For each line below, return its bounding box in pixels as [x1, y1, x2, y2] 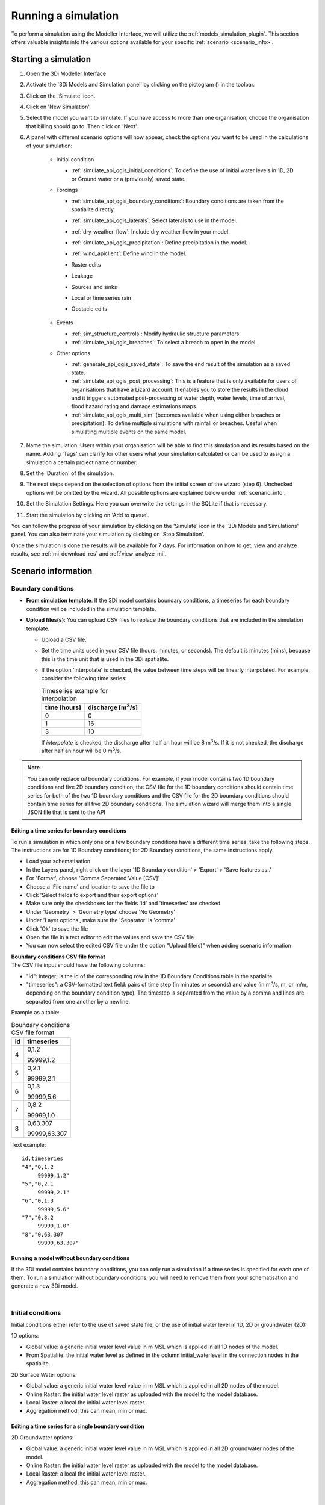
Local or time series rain [71, 294, 132, 302]
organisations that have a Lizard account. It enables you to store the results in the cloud [71, 386, 289, 393]
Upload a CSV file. [41, 636, 87, 643]
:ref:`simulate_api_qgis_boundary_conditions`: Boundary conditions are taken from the [71, 197, 284, 205]
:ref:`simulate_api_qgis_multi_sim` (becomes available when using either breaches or [71, 411, 281, 418]
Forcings [56, 187, 78, 194]
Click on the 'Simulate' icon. [26, 92, 96, 99]
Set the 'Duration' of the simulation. [26, 470, 114, 477]
